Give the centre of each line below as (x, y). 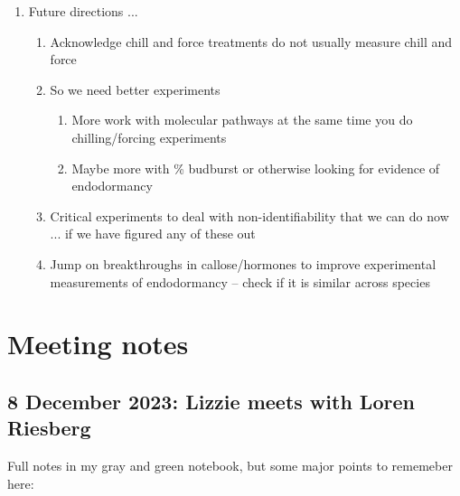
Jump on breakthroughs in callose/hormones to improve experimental (243, 263)
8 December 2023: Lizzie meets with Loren (211, 401)
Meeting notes (98, 344)
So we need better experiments (135, 89)
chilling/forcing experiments (149, 137)
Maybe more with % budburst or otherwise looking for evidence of (256, 168)
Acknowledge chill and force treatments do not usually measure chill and (251, 41)
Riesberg (49, 428)
